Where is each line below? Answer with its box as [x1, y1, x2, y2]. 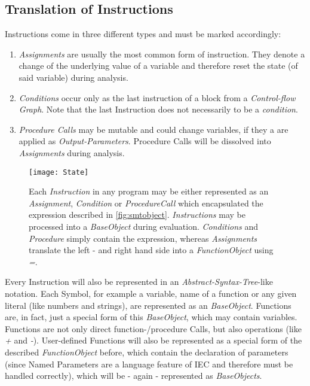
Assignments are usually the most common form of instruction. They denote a [19, 47, 305, 60]
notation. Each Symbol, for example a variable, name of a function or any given [5, 287, 297, 299]
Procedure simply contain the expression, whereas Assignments [29, 232, 257, 244]
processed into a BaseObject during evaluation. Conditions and [29, 220, 258, 232]
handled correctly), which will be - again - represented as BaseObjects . [5, 369, 262, 382]
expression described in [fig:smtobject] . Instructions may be [29, 208, 245, 221]
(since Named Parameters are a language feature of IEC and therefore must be [5, 357, 293, 370]
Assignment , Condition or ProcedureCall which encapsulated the [29, 196, 263, 209]
